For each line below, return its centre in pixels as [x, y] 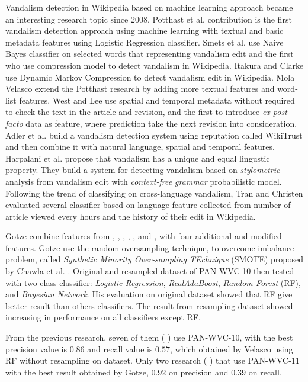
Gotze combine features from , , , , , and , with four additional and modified [144, 236]
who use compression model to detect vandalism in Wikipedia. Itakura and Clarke [155, 65]
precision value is [36, 349]
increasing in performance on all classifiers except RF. [103, 317]
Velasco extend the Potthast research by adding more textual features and [140, 89]
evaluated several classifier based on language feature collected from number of [148, 205]
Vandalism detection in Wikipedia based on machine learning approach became [149, 7]
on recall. [265, 372]
